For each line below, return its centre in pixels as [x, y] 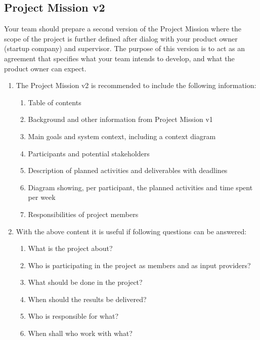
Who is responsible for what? [73, 316]
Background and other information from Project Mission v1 [120, 119]
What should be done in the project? [85, 282]
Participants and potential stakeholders [89, 153]
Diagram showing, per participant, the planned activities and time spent [140, 187]
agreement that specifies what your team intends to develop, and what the [119, 58]
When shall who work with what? [80, 333]
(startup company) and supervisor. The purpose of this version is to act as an [125, 48]
